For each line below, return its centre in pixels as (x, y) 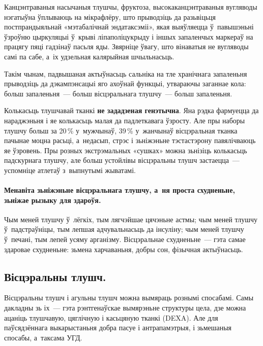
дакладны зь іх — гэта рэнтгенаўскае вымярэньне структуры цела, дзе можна (125, 308)
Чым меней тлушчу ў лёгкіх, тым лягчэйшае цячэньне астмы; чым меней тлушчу (131, 219)
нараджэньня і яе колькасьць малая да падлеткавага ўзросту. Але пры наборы (125, 120)
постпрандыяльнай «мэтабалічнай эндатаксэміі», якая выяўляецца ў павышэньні (129, 27)
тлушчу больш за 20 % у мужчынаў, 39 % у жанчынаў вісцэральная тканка (121, 130)
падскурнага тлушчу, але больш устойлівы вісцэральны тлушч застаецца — (122, 160)
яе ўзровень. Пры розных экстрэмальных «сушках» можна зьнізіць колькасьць (126, 150)
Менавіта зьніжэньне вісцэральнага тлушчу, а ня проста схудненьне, (120, 190)
